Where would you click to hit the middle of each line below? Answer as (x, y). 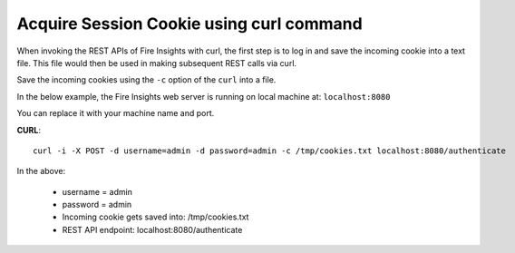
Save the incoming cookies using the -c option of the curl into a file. (146, 80)
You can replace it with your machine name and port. (116, 113)
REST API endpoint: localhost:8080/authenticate (152, 229)
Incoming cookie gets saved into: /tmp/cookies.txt (155, 217)
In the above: (41, 171)
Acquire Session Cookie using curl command (189, 24)
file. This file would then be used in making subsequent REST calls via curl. (157, 63)
